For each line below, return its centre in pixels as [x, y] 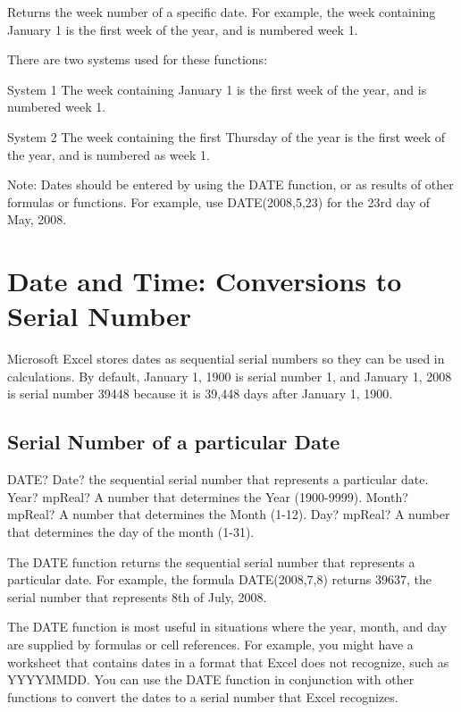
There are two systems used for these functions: [138, 59]
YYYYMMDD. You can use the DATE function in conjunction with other [211, 679]
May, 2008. [37, 219]
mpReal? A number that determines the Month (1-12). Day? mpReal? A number [229, 514]
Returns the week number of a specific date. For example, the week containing [222, 12]
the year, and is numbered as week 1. [109, 154]
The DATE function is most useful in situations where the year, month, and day [227, 627]
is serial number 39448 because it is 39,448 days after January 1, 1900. [200, 394]
